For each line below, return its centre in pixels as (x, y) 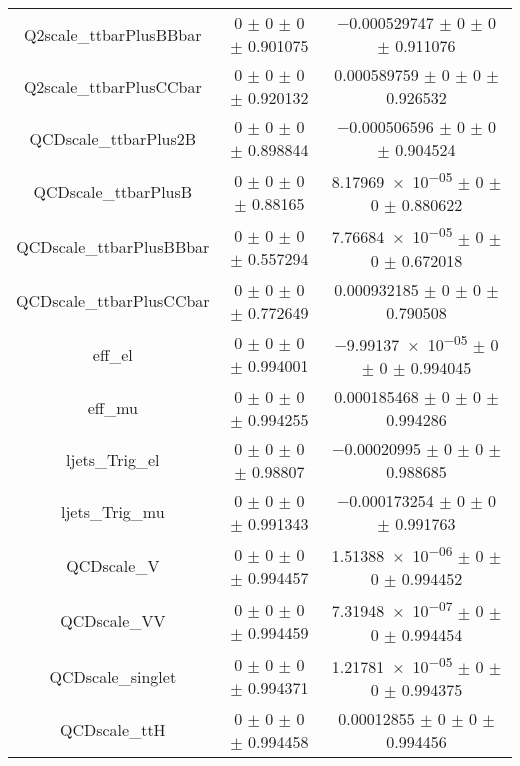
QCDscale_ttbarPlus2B (113, 138)
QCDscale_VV (113, 621)
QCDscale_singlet (113, 676)
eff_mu (112, 408)
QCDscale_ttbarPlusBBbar (113, 247)
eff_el (112, 354)
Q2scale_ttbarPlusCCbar (112, 86)
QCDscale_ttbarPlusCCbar (113, 301)
